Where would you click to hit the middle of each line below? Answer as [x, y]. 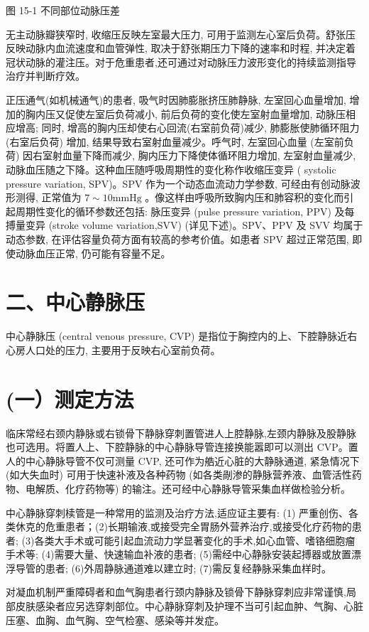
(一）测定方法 [70, 398]
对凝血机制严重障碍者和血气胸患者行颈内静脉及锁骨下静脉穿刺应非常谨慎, [176, 592]
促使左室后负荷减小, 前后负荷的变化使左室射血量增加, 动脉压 [205, 113]
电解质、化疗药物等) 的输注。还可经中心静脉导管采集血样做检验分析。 [188, 488]
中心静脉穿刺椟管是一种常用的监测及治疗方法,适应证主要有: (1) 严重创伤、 [177, 512]
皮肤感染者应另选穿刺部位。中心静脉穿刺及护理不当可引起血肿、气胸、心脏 [189, 606]
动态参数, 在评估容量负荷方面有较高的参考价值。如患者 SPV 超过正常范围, [177, 239]
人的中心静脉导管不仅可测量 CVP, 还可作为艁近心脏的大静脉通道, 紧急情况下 [183, 460]
